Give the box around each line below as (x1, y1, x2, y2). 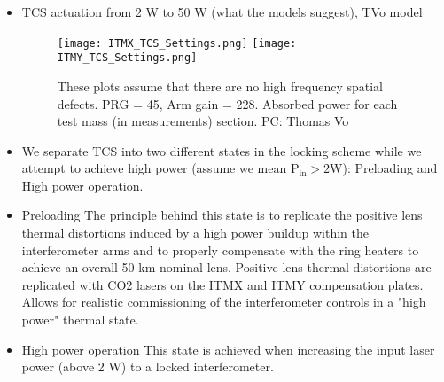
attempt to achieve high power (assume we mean (21, 159, 287, 177)
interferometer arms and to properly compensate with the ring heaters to (21, 240, 419, 259)
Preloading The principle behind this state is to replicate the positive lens (21, 206, 423, 224)
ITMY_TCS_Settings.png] (57, 51, 198, 65)
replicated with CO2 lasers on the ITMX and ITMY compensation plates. (21, 275, 424, 293)
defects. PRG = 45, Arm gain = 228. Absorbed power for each (57, 94, 398, 113)
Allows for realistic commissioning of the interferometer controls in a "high (21, 292, 426, 311)
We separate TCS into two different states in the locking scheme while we (21, 141, 422, 160)
